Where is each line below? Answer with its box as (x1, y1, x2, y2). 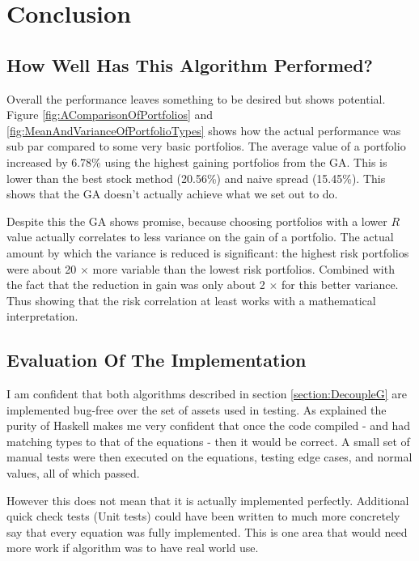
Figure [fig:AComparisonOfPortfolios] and (6, 106, 214, 123)
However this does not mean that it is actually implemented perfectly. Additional (6, 491, 409, 508)
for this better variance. (281, 276, 399, 293)
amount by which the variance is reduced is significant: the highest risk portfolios (6, 244, 409, 261)
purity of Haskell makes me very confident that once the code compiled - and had (6, 417, 411, 434)
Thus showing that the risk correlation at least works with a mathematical (6, 291, 376, 308)
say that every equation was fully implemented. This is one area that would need (6, 523, 408, 540)
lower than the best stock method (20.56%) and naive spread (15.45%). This (6, 169, 386, 186)
